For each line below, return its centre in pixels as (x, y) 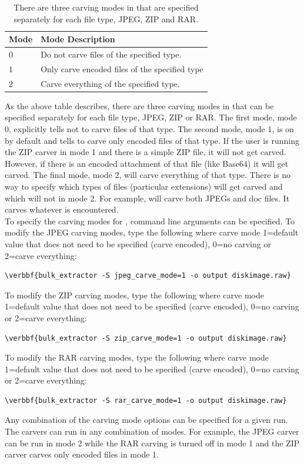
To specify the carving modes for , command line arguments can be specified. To (150, 221)
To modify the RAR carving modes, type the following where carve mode (137, 357)
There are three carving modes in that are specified (106, 7)
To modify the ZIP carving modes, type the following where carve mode (134, 295)
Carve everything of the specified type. (110, 83)
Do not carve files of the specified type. (111, 54)
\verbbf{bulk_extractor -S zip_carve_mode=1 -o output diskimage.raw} (146, 338)
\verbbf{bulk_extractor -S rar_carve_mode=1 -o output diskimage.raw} (146, 400)
